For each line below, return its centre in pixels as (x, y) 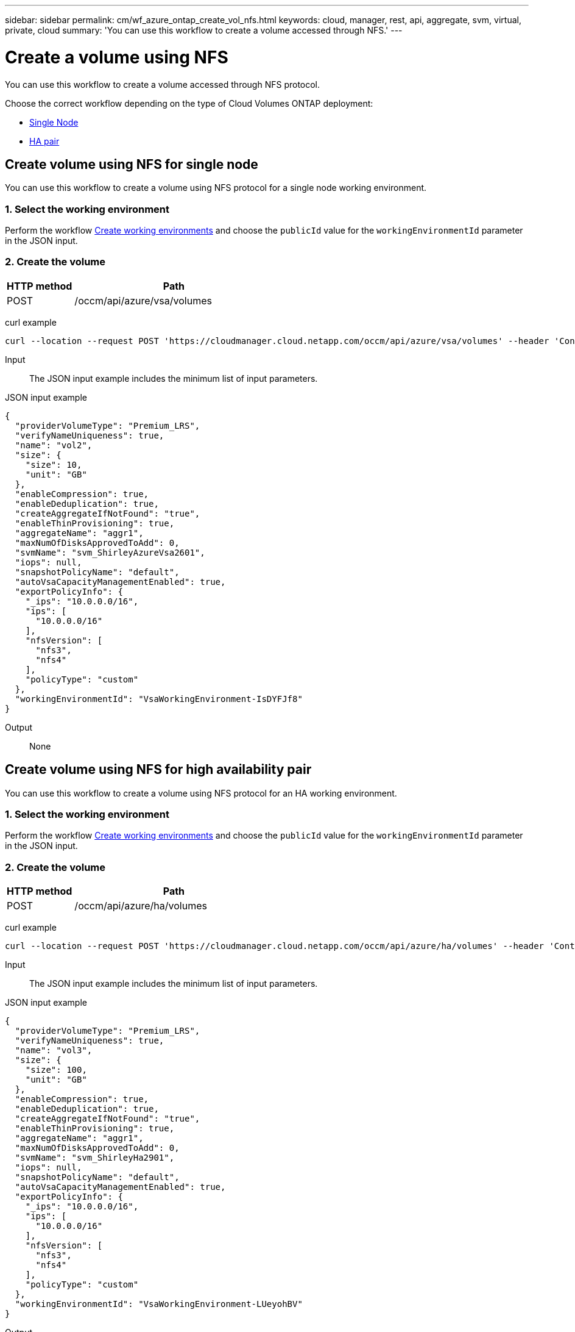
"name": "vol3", (54, 1051)
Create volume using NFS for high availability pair (158, 770)
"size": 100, (56, 1070)
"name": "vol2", (54, 445)
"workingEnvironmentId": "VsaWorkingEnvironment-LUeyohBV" (159, 1304)
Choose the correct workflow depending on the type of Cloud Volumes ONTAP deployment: (189, 103)
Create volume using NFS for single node (132, 164)
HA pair (44, 141)
